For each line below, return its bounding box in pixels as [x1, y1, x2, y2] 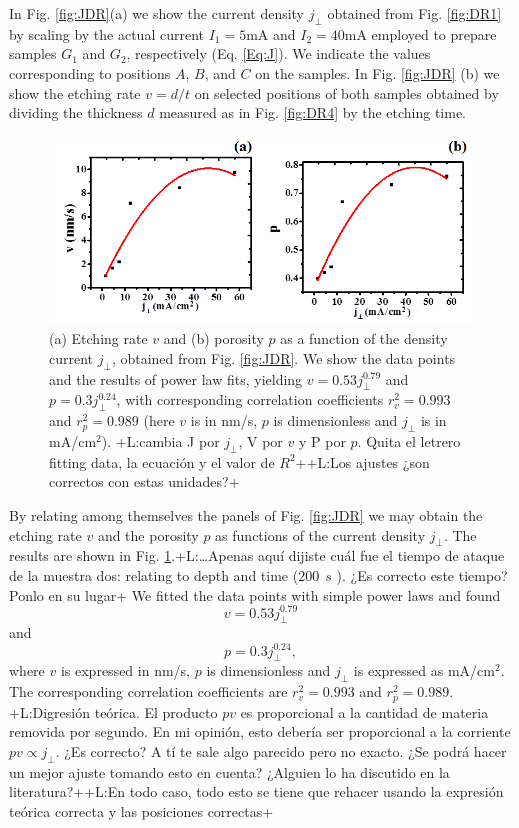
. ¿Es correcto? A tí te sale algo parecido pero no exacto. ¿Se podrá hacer [55, 740, 507, 761]
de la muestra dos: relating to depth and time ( [9, 564, 299, 585]
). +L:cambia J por [101, 431, 220, 452]
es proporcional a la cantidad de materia [240, 701, 489, 722]
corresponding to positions [9, 62, 171, 83]
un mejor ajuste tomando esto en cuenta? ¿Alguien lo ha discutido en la [9, 761, 450, 782]
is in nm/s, [190, 410, 258, 431]
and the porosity [97, 524, 199, 545]
